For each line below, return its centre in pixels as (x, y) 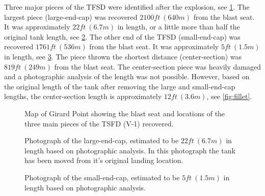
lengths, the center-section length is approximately (83, 96)
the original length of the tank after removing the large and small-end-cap (120, 86)
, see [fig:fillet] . (229, 96)
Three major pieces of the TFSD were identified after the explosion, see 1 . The (127, 7)
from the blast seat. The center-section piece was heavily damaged (157, 66)
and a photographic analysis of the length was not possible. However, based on (127, 76)
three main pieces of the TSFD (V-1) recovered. (99, 123)
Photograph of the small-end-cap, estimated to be (102, 177)
